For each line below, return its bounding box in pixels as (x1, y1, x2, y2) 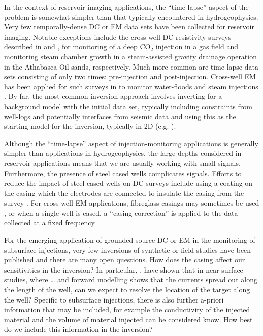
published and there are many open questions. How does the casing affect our (4, 254, 245, 265)
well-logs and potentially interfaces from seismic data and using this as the (4, 111, 236, 121)
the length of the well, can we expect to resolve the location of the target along (4, 284, 250, 295)
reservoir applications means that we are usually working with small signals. (4, 157, 241, 168)
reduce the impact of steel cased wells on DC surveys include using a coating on (4, 178, 253, 188)
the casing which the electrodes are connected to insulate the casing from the (4, 187, 244, 198)
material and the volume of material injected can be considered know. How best (4, 314, 253, 324)
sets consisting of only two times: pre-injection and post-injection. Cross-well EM (4, 71, 256, 82)
